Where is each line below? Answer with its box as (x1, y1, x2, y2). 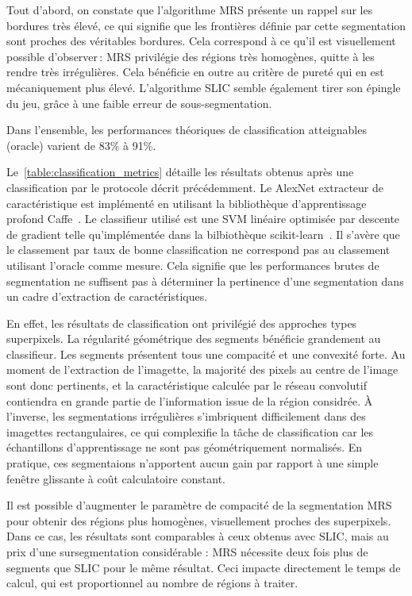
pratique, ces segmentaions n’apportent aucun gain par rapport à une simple (6, 455, 379, 471)
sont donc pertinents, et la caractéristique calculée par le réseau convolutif (6, 377, 367, 394)
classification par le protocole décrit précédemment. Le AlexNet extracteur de (6, 179, 383, 195)
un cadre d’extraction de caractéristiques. (6, 288, 208, 305)
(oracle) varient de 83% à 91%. (6, 137, 156, 153)
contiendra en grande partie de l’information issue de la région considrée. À (6, 392, 373, 409)
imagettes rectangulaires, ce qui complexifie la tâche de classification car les (6, 423, 374, 440)
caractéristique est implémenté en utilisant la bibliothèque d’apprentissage (6, 194, 367, 211)
